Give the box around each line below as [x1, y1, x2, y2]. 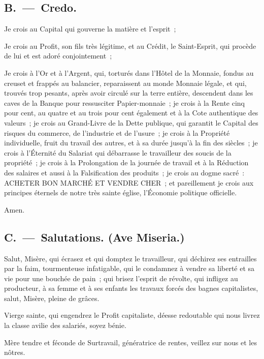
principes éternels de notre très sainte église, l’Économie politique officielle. [4, 187, 237, 198]
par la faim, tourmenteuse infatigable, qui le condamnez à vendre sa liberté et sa [4, 263, 255, 274]
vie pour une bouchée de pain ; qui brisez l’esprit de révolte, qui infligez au [4, 273, 238, 283]
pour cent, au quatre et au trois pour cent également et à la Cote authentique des [4, 107, 258, 118]
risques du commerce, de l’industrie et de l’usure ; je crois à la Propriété [4, 127, 230, 138]
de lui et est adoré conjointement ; [4, 50, 112, 61]
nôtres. [4, 347, 25, 357]
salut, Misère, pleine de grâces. [4, 292, 100, 303]
